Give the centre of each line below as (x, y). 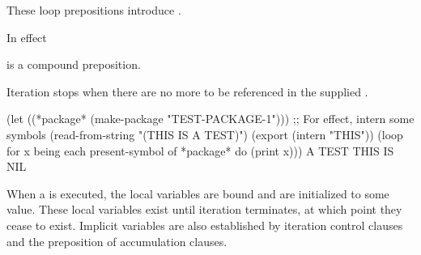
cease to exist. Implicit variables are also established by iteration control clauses (205, 225)
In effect (27, 37)
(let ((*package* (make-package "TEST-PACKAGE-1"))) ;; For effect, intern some (210, 119)
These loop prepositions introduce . (94, 10)
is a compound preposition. (74, 64)
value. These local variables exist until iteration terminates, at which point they (204, 209)
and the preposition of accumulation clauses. (117, 241)
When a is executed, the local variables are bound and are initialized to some (198, 193)
